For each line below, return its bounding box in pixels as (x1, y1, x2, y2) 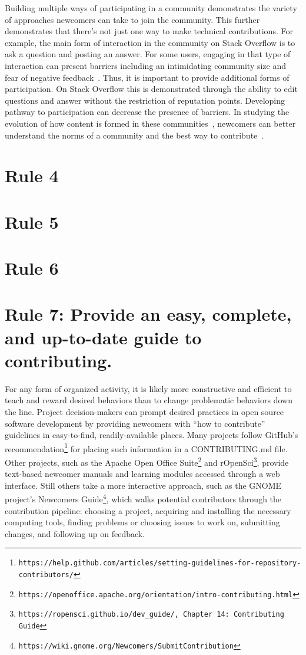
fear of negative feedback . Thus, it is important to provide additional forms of (5, 71, 290, 83)
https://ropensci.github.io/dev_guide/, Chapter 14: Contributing (18, 610, 284, 619)
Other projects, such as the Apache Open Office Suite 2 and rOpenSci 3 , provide (5, 454, 289, 468)
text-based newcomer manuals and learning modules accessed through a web (5, 468, 280, 480)
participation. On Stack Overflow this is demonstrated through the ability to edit (5, 83, 298, 95)
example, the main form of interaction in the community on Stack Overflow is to (5, 36, 295, 48)
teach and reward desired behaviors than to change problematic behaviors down (5, 394, 292, 406)
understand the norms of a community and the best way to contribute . (5, 129, 264, 141)
